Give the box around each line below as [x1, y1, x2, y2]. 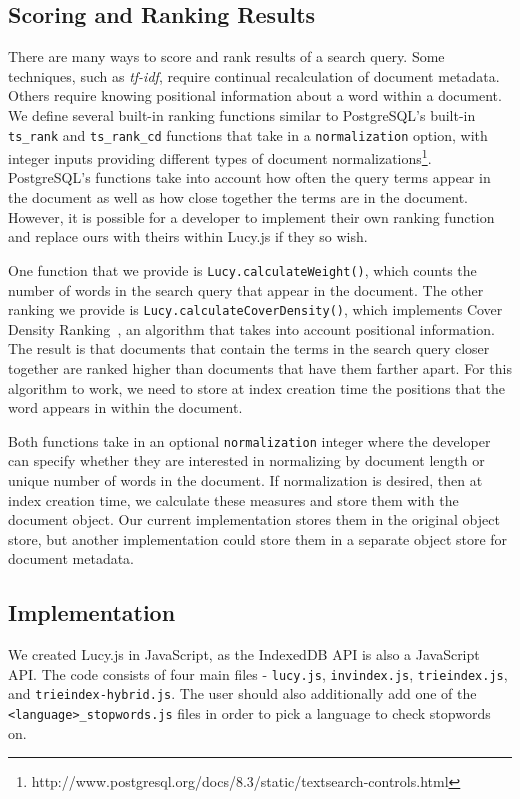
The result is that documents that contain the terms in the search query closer [8, 338, 490, 359]
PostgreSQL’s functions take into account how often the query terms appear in [8, 167, 491, 188]
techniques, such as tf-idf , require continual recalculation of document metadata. [8, 65, 500, 86]
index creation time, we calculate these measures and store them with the [8, 489, 459, 510]
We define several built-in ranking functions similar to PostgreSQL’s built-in [8, 104, 476, 125]
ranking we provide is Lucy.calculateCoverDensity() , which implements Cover [8, 299, 503, 320]
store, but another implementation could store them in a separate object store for [8, 528, 508, 549]
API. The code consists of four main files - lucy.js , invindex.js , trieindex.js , [8, 663, 508, 684]
